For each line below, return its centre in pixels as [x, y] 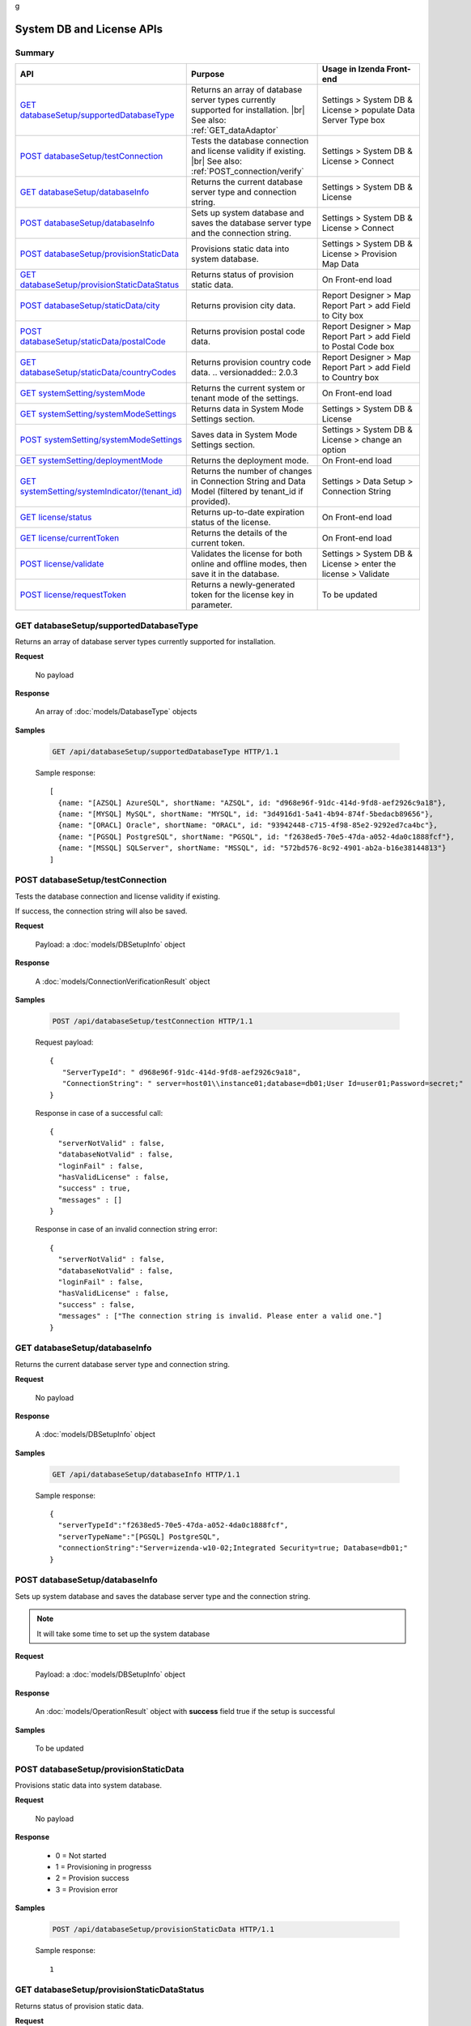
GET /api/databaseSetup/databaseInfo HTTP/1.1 [146, 1474]
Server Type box [353, 120]
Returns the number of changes [252, 472]
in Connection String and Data [249, 481]
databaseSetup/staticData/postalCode [93, 342]
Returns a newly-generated [243, 585]
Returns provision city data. [244, 306]
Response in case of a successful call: [99, 1113]
